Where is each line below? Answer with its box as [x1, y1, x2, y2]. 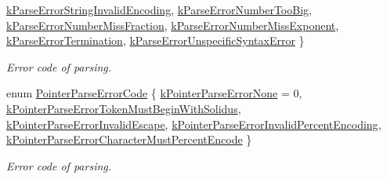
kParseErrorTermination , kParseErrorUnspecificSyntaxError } [6, 32, 305, 49]
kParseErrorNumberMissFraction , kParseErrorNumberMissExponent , [6, 16, 339, 33]
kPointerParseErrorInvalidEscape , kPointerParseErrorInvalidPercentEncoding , [6, 115, 382, 132]
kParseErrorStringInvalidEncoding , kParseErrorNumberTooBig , [6, 2, 312, 17]
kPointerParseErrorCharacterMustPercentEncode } [6, 131, 252, 148]
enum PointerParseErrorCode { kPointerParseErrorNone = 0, [6, 85, 302, 101]
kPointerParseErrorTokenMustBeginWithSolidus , [6, 100, 241, 116]
